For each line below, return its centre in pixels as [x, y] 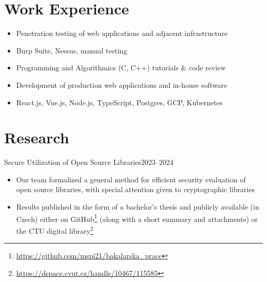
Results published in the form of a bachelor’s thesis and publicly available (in [138, 206]
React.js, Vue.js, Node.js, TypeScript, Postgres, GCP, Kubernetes [119, 102]
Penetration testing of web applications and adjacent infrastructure [122, 33]
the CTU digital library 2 [55, 230]
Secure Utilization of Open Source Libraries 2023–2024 [89, 162]
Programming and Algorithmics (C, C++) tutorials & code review [121, 68]
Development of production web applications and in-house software [122, 84]
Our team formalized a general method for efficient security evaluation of [131, 179]
